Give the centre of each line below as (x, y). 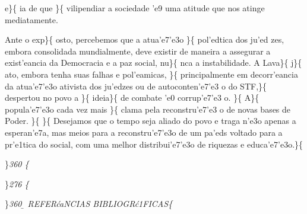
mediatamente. (31, 19)
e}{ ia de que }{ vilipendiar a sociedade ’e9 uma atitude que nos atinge (135, 8)
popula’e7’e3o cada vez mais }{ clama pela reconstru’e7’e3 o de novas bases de (148, 109)
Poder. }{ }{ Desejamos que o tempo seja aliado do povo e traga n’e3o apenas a (151, 121)
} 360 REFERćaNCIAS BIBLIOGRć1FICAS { (89, 204)
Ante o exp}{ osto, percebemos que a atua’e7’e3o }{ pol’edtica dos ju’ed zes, (145, 39)
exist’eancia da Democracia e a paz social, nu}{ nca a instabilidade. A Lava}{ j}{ (153, 63)
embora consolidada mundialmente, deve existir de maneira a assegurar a (138, 51)
